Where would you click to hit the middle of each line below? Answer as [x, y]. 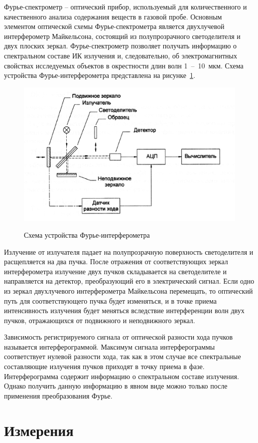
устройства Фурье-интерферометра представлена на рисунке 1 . [100, 75]
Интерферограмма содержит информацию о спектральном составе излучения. [122, 376]
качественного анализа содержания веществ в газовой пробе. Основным [113, 16]
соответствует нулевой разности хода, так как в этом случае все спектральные [123, 356]
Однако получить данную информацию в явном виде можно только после [116, 386]
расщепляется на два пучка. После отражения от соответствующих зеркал [116, 261]
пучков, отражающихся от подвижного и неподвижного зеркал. [100, 320]
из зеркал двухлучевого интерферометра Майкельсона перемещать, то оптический [129, 290]
